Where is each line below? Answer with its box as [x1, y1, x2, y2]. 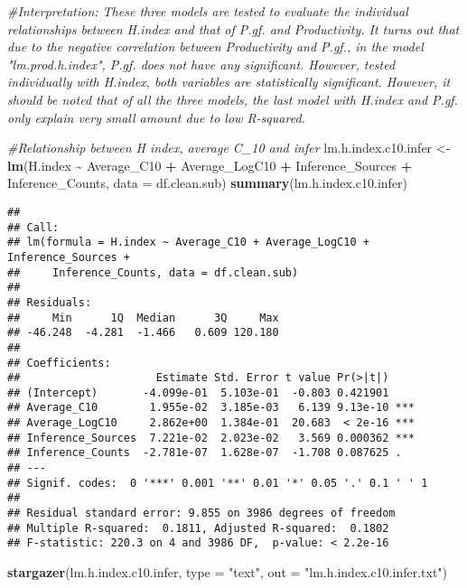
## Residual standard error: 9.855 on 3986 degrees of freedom [7, 507, 396, 520]
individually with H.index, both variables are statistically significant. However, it [7, 72, 451, 91]
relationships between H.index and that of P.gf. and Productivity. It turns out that [7, 19, 460, 38]
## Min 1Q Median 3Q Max [7, 311, 279, 324]
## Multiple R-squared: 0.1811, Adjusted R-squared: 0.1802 [7, 521, 389, 535]
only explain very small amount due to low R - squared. [7, 107, 305, 126]
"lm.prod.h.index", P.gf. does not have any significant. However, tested [7, 54, 396, 73]
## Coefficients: [7, 356, 111, 369]
